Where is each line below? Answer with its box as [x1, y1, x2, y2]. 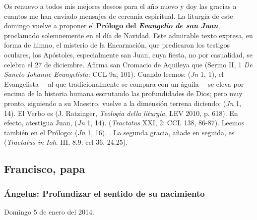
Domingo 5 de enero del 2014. [4, 206, 94, 217]
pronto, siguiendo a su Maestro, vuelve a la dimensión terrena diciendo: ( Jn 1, [4, 98, 242, 108]
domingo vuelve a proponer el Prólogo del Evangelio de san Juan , [4, 20, 220, 31]
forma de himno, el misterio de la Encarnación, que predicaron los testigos [4, 40, 230, 50]
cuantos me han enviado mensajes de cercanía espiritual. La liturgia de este [4, 10, 233, 21]
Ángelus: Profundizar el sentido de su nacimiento [4, 187, 205, 199]
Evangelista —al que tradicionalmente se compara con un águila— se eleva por [4, 78, 244, 89]
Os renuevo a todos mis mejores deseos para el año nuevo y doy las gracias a [4, 1, 237, 11]
